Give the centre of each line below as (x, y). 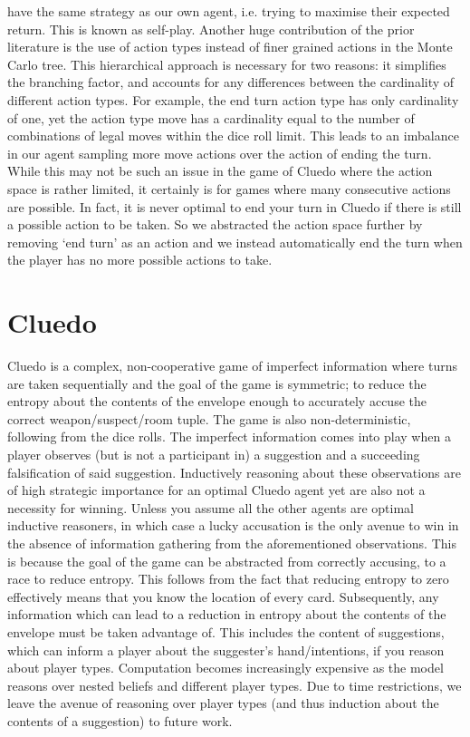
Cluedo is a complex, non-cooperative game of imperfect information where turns (232, 366)
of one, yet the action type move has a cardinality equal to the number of (211, 117)
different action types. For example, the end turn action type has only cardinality (233, 99)
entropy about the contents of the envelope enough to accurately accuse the (217, 401)
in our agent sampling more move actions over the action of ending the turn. (220, 153)
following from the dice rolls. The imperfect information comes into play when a (229, 436)
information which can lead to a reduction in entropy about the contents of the (227, 614)
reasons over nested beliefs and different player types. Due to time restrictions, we (235, 685)
